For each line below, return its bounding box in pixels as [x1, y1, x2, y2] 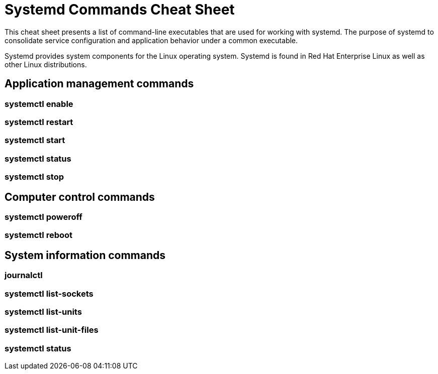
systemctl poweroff [5, 211, 82, 222]
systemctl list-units [5, 306, 82, 317]
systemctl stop [5, 172, 64, 182]
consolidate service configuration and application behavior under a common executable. [5, 36, 298, 45]
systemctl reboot [5, 230, 73, 240]
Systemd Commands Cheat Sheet [5, 1, 235, 18]
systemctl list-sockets [5, 288, 94, 299]
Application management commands [5, 77, 194, 90]
